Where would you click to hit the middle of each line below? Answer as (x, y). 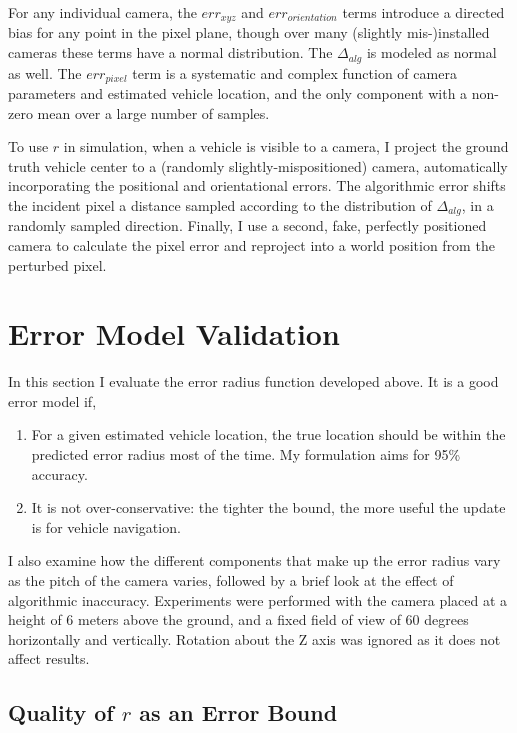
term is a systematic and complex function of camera (294, 72)
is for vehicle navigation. (106, 526)
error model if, (52, 400)
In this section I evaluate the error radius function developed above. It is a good (253, 381)
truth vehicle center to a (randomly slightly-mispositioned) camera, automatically (258, 165)
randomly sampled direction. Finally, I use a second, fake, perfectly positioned (247, 225)
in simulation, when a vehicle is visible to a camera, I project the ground (286, 146)
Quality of (61, 712)
